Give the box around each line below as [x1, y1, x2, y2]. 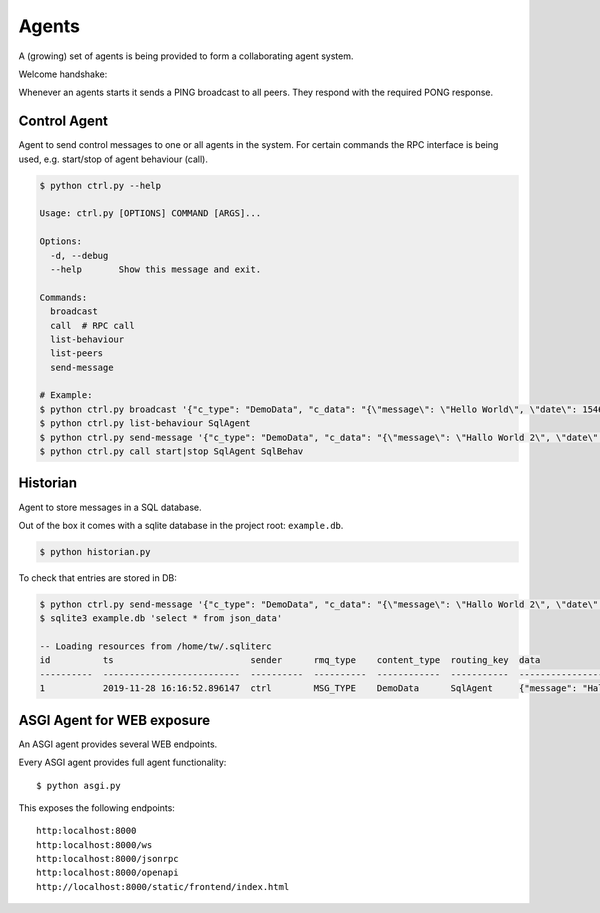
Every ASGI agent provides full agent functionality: [18, 756, 227, 769]
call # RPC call [50, 320, 135, 331]
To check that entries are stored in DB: [18, 571, 177, 584]
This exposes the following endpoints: [18, 801, 175, 814]
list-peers [50, 348, 104, 359]
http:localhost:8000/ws [36, 839, 153, 850]
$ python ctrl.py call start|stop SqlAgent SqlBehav [39, 446, 304, 457]
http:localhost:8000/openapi [36, 867, 179, 879]
